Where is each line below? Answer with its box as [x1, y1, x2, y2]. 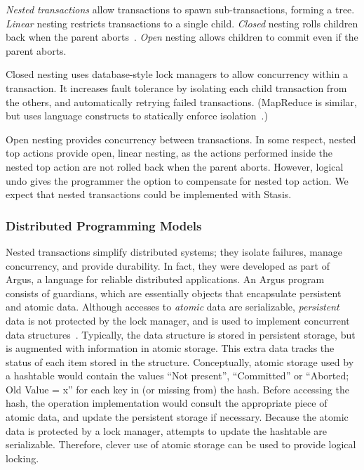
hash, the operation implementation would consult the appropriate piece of [6, 396, 328, 410]
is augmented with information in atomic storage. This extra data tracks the [6, 341, 335, 355]
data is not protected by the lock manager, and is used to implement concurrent [6, 313, 350, 327]
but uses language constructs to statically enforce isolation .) [6, 108, 268, 123]
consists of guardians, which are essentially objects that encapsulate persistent [6, 285, 342, 300]
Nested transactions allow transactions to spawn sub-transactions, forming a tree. [6, 2, 355, 16]
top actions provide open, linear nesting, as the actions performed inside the [6, 145, 333, 160]
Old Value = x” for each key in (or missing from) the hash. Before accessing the [6, 381, 349, 396]
